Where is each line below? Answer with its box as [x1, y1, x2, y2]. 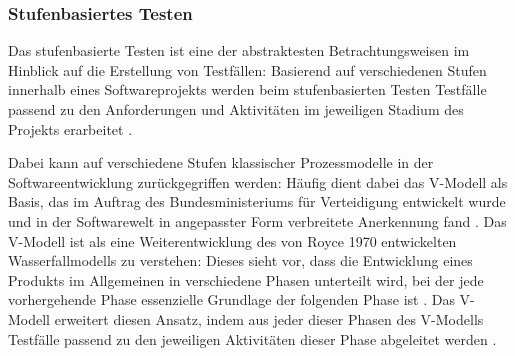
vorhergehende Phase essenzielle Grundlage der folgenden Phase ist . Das [8, 289, 455, 310]
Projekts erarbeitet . [8, 118, 133, 139]
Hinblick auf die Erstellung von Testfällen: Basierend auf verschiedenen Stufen [8, 59, 487, 80]
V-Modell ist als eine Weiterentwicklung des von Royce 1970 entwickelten [8, 230, 457, 251]
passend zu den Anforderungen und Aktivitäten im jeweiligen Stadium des [8, 99, 464, 119]
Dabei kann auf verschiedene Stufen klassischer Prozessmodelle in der [8, 152, 434, 173]
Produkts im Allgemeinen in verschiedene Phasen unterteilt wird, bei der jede [8, 269, 484, 290]
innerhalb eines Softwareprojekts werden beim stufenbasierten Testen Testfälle [8, 79, 487, 100]
